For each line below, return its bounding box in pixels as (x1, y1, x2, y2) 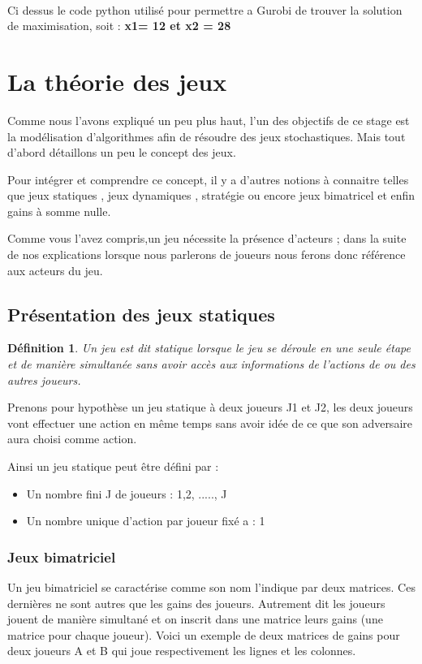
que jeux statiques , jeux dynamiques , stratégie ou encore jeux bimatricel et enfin (7, 187, 416, 204)
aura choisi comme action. (7, 430, 137, 447)
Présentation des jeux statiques (7, 301, 275, 326)
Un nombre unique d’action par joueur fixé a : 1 (26, 512, 265, 529)
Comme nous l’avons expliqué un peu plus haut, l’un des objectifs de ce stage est (7, 111, 410, 128)
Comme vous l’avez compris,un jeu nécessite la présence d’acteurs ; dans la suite (7, 230, 407, 247)
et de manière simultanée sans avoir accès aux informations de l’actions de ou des (7, 356, 416, 373)
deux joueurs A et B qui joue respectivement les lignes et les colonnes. (7, 642, 356, 659)
